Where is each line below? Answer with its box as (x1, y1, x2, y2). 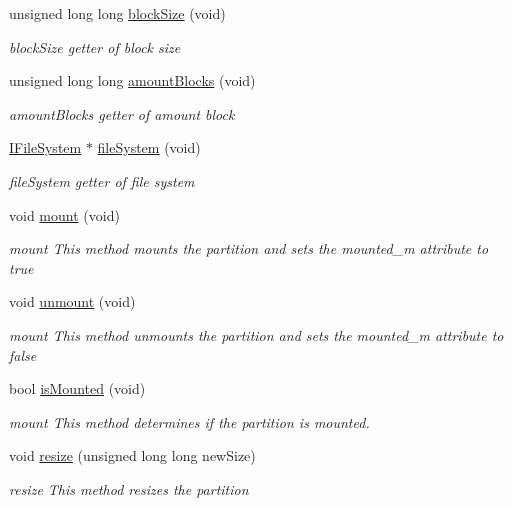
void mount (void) (9, 204, 120, 225)
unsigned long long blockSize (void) (9, 3, 226, 23)
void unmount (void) (9, 291, 136, 312)
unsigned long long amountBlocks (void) (9, 70, 256, 91)
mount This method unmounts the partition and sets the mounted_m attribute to (9, 324, 504, 345)
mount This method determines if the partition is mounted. (9, 411, 370, 432)
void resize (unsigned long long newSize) (9, 445, 256, 466)
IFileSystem (9, 137, 82, 158)
